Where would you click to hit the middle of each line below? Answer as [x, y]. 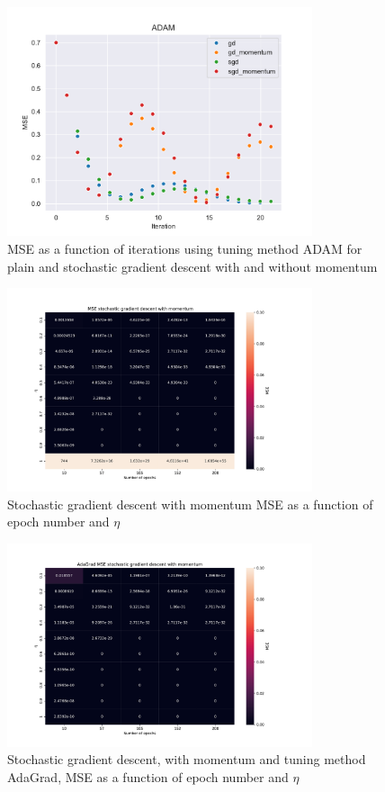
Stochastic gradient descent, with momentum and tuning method [187, 759]
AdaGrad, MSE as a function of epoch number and [148, 776]
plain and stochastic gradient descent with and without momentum [192, 266]
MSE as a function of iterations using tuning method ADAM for [185, 248]
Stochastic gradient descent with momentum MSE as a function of [190, 504]
